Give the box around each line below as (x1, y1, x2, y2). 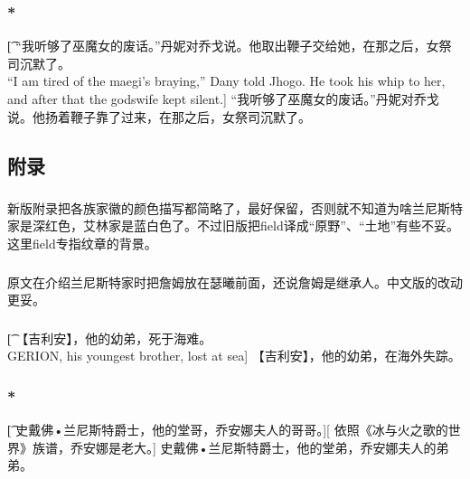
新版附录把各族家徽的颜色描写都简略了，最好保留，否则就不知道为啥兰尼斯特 (7, 198, 463, 217)
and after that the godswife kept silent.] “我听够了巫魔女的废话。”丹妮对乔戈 (7, 89, 439, 108)
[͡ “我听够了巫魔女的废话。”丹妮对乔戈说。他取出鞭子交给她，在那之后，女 (7, 36, 439, 55)
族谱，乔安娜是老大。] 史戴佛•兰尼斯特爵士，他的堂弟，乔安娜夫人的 (32, 437, 437, 456)
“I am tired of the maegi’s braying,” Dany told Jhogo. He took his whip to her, (7, 71, 446, 90)
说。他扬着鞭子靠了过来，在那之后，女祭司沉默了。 (7, 107, 311, 126)
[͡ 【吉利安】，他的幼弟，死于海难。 (7, 328, 212, 347)
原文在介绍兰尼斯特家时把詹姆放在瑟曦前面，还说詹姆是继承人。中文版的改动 (7, 272, 463, 291)
